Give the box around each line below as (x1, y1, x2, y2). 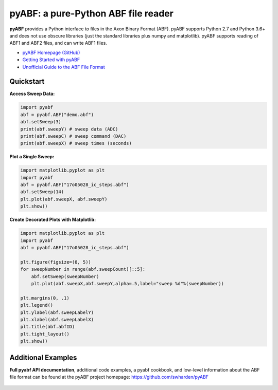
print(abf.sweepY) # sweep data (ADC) (20, 126, 118, 132)
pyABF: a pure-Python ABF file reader (9, 8, 173, 19)
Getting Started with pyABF (22, 57, 80, 63)
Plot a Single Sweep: (9, 154, 55, 160)
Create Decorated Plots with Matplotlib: (9, 216, 96, 223)
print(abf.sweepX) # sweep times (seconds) (20, 140, 132, 146)
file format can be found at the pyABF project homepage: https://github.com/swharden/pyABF (9, 374, 208, 380)
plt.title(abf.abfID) (20, 324, 75, 330)
